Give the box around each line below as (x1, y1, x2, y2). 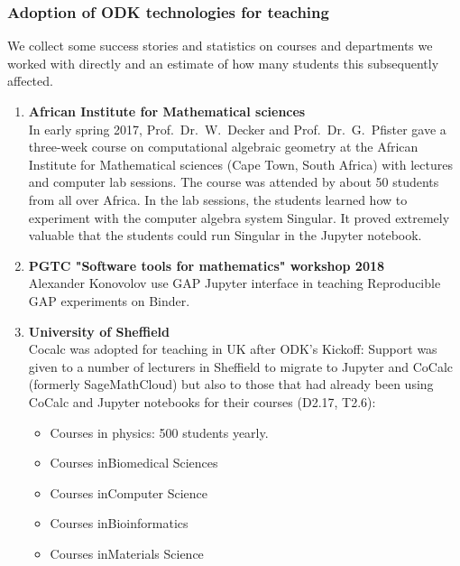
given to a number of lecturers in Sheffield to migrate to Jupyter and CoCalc (28, 357, 454, 376)
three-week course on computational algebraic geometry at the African (28, 137, 419, 156)
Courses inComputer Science (50, 483, 208, 502)
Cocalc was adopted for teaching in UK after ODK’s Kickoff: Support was (28, 339, 437, 358)
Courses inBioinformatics (50, 514, 189, 533)
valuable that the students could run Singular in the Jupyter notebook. (28, 226, 422, 245)
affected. (7, 71, 53, 90)
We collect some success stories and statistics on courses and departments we (7, 36, 433, 55)
